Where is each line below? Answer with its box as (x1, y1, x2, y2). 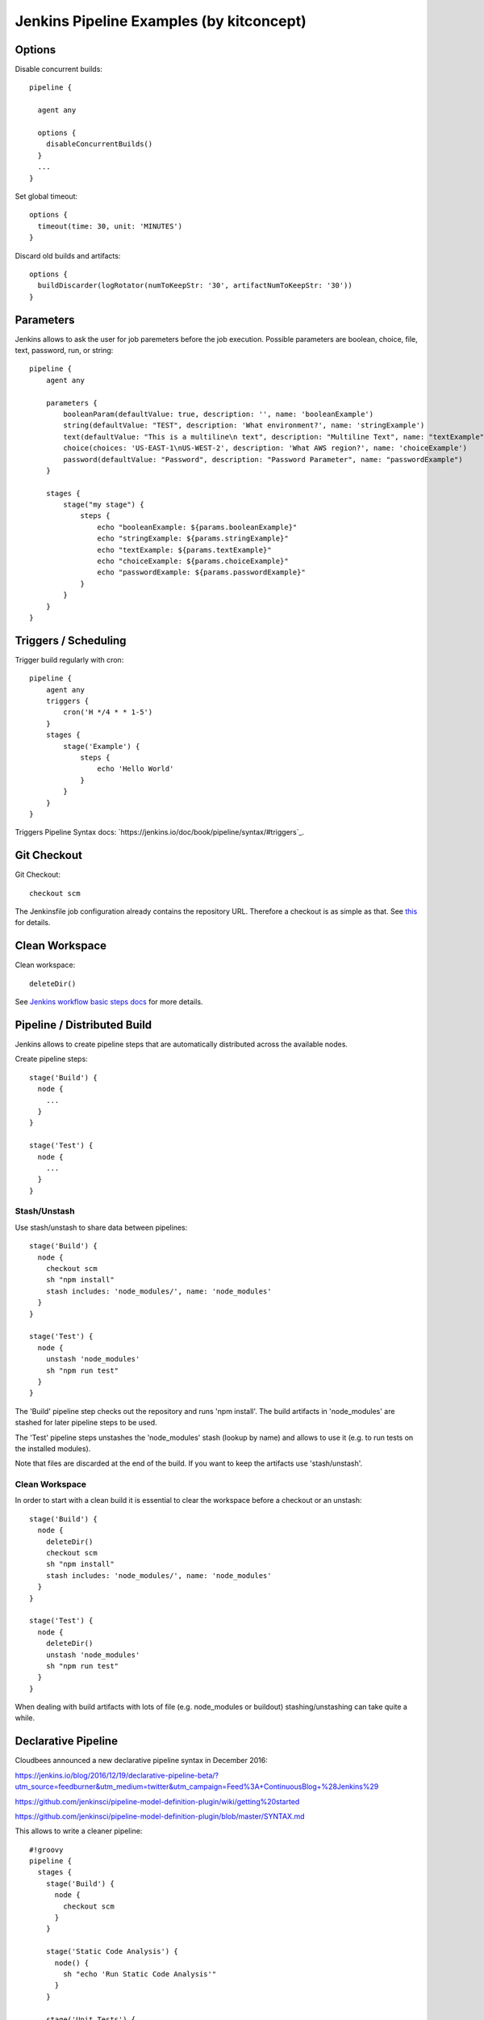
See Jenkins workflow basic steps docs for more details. (15, 997, 203, 1007)
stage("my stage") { (63, 500, 144, 509)
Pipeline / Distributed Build (15, 1018, 152, 1032)
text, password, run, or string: (15, 346, 114, 355)
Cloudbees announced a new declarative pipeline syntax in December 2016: (15, 1756, 268, 1765)
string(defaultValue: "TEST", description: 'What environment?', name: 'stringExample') (63, 421, 425, 430)
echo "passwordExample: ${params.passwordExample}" (97, 568, 306, 577)
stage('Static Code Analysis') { (45, 1947, 179, 1956)
